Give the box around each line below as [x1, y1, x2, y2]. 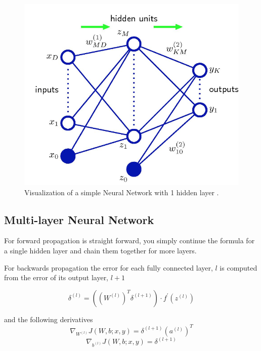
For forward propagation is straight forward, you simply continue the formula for [4, 235, 255, 246]
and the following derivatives [4, 314, 93, 324]
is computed [220, 262, 257, 273]
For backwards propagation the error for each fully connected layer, [4, 262, 213, 273]
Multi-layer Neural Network [4, 211, 154, 227]
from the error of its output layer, [4, 272, 109, 283]
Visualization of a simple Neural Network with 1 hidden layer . [24, 187, 219, 197]
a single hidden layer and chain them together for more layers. [4, 245, 197, 255]
